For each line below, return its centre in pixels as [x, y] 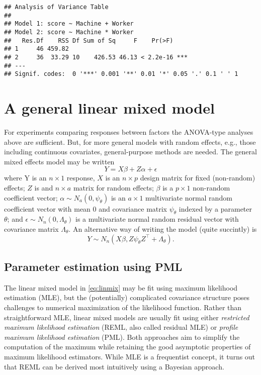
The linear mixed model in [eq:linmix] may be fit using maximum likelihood [121, 287]
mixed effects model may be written [59, 161]
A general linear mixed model [109, 108]
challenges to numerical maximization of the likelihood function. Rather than [123, 307]
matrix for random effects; [113, 187]
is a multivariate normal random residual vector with [157, 219]
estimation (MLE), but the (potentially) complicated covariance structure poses [127, 297]
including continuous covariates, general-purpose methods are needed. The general [130, 152]
